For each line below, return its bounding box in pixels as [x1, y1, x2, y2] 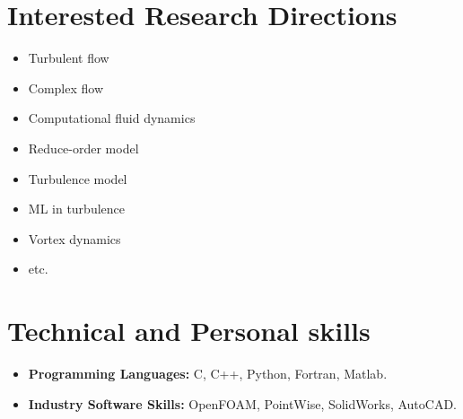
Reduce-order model [28, 138, 139, 157]
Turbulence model [28, 169, 127, 188]
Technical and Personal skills [7, 312, 371, 349]
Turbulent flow [28, 48, 109, 67]
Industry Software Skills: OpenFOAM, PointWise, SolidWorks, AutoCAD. [28, 394, 458, 413]
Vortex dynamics [28, 229, 121, 248]
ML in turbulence [28, 199, 125, 218]
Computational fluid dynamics [28, 109, 196, 127]
